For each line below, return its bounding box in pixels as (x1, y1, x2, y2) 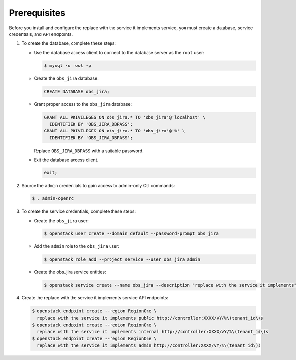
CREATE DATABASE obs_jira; (44, 89, 110, 94)
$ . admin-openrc (32, 196, 74, 201)
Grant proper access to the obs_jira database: (34, 101, 132, 107)
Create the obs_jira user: (34, 217, 89, 224)
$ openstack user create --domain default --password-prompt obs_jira (44, 230, 219, 236)
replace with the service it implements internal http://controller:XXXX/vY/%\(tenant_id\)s (37, 329, 269, 334)
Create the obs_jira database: (34, 75, 99, 81)
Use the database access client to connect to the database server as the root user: (34, 49, 205, 55)
